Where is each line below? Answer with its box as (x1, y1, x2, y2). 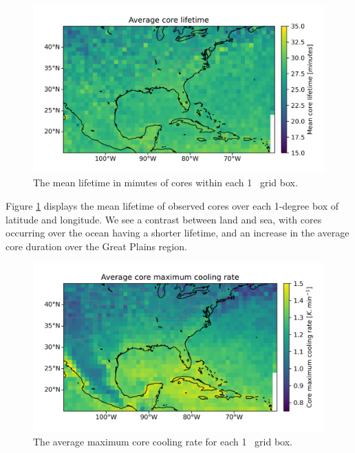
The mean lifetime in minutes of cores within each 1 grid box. (33, 175, 298, 190)
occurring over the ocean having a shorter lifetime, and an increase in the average (6, 225, 349, 240)
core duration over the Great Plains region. (6, 239, 187, 253)
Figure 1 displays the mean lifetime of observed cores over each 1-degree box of (6, 199, 339, 213)
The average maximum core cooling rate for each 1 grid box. (33, 434, 292, 448)
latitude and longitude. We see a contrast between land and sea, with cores (6, 212, 322, 226)
